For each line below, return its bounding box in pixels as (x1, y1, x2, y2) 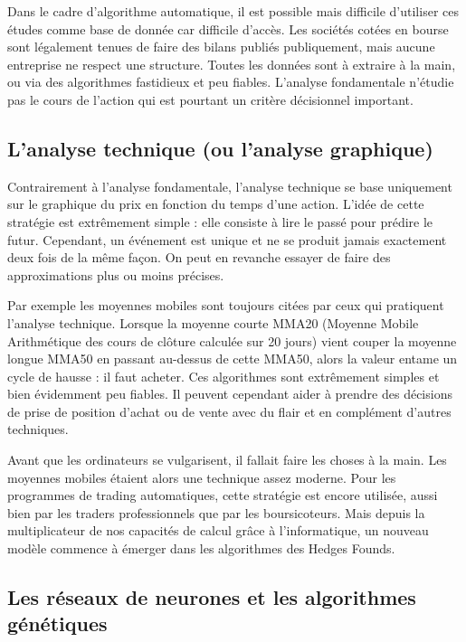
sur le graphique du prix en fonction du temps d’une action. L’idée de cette (7, 194, 424, 213)
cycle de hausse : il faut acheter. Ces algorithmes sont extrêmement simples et (7, 366, 440, 385)
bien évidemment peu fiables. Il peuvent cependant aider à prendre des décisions (7, 384, 452, 403)
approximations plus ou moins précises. (7, 265, 224, 284)
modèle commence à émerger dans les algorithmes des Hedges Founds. (7, 539, 395, 558)
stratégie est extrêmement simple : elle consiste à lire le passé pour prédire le (7, 212, 433, 231)
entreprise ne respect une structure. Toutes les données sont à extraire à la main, (7, 54, 456, 73)
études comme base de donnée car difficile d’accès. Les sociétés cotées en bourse (7, 19, 449, 38)
